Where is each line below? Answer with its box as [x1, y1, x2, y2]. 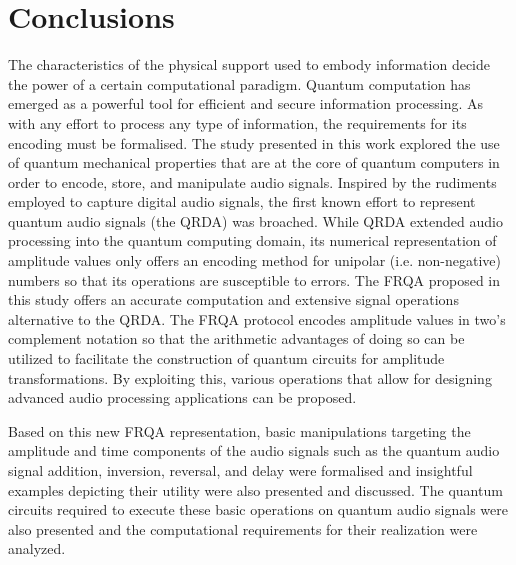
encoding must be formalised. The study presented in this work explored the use [8, 132, 500, 153]
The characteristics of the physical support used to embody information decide [8, 54, 490, 75]
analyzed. [8, 538, 66, 559]
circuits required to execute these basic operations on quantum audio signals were [8, 499, 508, 520]
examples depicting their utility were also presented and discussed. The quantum [8, 479, 503, 500]
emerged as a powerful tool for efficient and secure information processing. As [8, 93, 484, 114]
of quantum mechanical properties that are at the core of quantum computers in [8, 152, 500, 173]
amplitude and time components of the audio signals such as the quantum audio [8, 440, 500, 461]
